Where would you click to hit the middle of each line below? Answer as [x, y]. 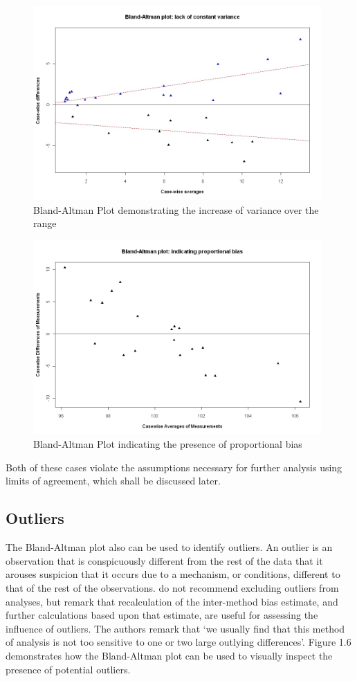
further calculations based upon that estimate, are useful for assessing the [162, 615]
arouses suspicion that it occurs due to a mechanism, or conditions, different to [173, 574]
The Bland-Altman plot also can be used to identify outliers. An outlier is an [169, 547]
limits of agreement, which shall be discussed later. [113, 481]
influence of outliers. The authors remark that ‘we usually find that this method [175, 628]
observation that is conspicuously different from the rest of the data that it [164, 560]
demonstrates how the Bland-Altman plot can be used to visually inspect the [169, 655]
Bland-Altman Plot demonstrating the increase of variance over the [176, 209]
